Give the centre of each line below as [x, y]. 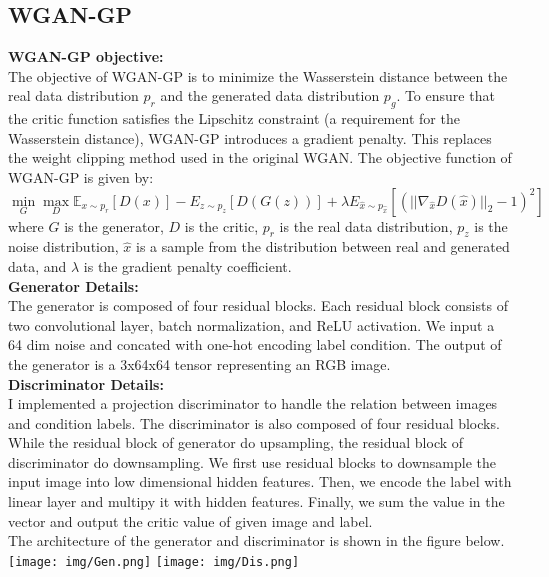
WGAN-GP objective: [86, 56]
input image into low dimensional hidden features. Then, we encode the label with [260, 481]
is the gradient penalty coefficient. [187, 265]
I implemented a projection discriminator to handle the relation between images [253, 403]
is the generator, [114, 225]
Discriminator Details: [86, 383]
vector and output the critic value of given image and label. [190, 520]
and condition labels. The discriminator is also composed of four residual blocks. [254, 422]
